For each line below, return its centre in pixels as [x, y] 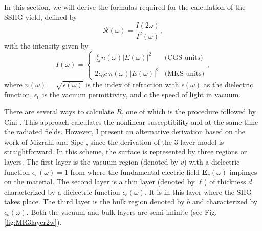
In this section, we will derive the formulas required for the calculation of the [125, 7]
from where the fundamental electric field [135, 171]
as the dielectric [228, 84]
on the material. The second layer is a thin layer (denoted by [100, 182]
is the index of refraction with [132, 84]
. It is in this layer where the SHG [198, 191]
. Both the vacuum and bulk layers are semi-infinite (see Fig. [122, 211]
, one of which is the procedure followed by [189, 111]
